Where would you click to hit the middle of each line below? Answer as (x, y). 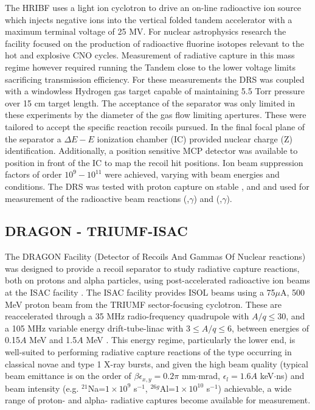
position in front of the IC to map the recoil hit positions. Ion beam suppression (154, 162)
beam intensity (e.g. (42, 388)
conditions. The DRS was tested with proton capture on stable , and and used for (157, 186)
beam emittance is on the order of (68, 376)
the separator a (33, 138)
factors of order (33, 174)
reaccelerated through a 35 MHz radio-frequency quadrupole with (127, 316)
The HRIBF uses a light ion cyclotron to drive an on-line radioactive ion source (153, 7)
